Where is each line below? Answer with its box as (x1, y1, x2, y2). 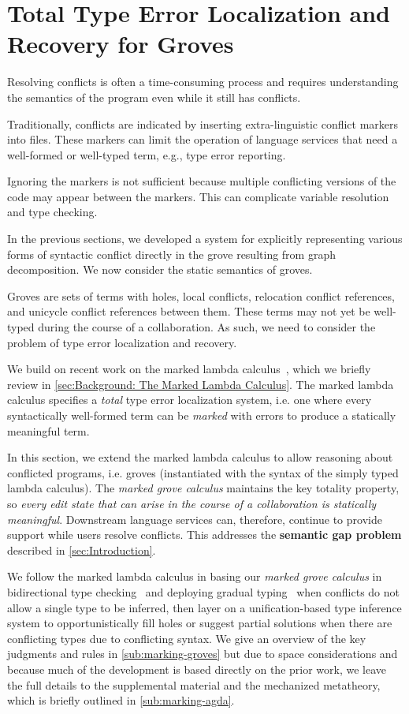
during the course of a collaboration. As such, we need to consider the (38, 319, 376, 335)
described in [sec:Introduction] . (7, 541, 156, 558)
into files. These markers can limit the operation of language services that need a (7, 131, 398, 148)
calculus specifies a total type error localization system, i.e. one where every (7, 391, 372, 408)
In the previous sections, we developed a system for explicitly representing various (7, 230, 403, 247)
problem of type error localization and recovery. (7, 334, 237, 350)
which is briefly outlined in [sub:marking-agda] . (7, 692, 235, 708)
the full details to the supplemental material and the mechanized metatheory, (7, 676, 381, 693)
